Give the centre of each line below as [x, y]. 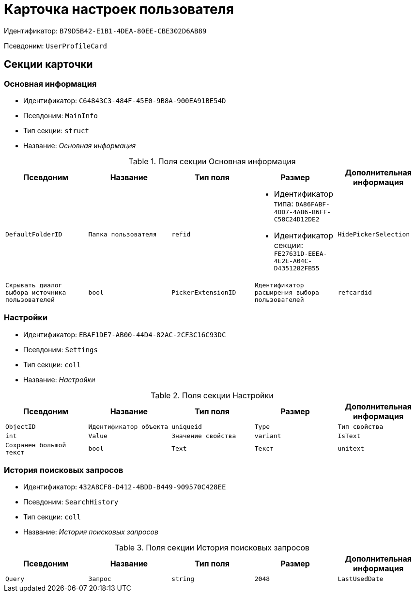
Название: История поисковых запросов [91, 532]
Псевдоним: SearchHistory [71, 502]
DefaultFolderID [34, 234]
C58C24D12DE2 [297, 219]
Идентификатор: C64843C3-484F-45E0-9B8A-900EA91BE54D [125, 100]
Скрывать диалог [34, 285]
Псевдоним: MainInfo [61, 115]
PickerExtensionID [204, 292]
